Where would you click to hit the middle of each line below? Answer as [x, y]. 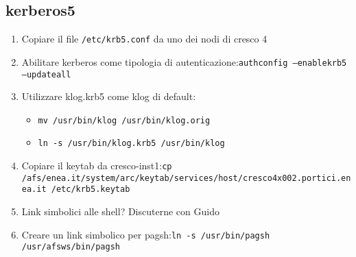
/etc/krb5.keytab [91, 189]
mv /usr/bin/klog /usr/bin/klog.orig [124, 120]
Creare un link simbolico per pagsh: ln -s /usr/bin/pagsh [146, 234]
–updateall [46, 74]
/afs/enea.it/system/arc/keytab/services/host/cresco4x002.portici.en [186, 178]
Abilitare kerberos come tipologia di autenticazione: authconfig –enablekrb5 [184, 61]
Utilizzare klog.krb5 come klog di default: [109, 96]
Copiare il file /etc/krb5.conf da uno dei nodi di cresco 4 [144, 39]
